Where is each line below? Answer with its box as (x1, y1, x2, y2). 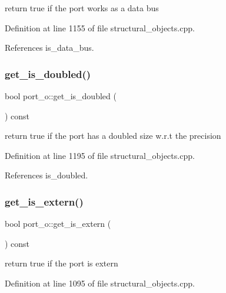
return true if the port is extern (5, 257, 118, 269)
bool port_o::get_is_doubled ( (5, 90, 117, 102)
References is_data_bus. (5, 41, 94, 54)
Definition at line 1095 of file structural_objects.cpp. (5, 276, 195, 289)
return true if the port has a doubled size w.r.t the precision (5, 129, 221, 142)
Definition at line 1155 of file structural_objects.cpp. (5, 21, 195, 34)
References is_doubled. (5, 169, 88, 181)
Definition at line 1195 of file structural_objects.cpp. (5, 149, 195, 161)
